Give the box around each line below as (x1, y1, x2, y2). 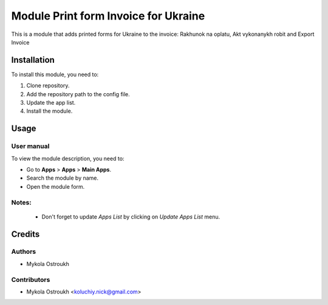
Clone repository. (26, 82, 70, 89)
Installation (11, 55, 55, 65)
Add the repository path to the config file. (26, 90, 130, 97)
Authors (11, 247, 36, 256)
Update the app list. (26, 99, 76, 107)
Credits (11, 229, 40, 239)
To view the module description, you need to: (11, 155, 125, 162)
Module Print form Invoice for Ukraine (11, 9, 205, 23)
